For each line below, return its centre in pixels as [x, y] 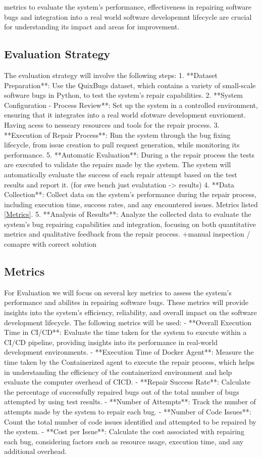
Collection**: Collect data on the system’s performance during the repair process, [130, 194]
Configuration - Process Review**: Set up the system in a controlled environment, [131, 105]
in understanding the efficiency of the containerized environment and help [118, 372]
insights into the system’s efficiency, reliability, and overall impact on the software [130, 312]
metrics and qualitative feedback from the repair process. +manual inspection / [127, 234]
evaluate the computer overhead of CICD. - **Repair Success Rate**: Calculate [127, 382]
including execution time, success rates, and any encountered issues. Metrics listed [131, 204]
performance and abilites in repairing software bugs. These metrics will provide [126, 302]
